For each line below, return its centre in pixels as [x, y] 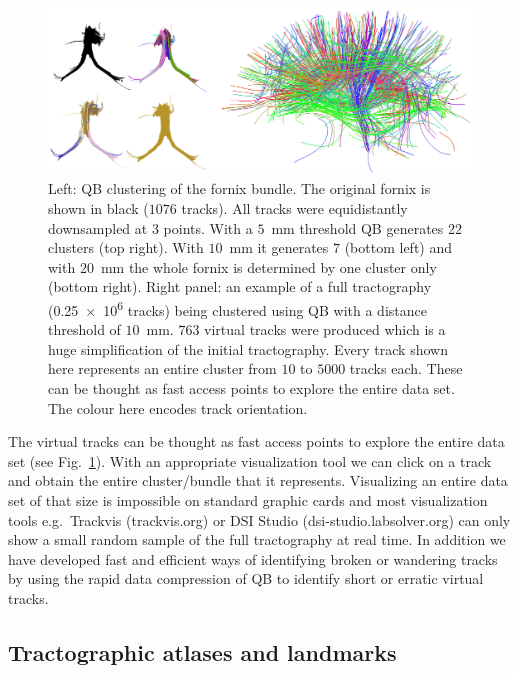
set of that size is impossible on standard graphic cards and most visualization [248, 500]
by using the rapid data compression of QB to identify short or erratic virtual [246, 578]
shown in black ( [98, 208]
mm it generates [279, 247]
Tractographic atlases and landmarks [202, 651]
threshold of [84, 329]
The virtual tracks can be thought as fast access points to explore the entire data [256, 441]
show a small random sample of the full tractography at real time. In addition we [257, 539]
